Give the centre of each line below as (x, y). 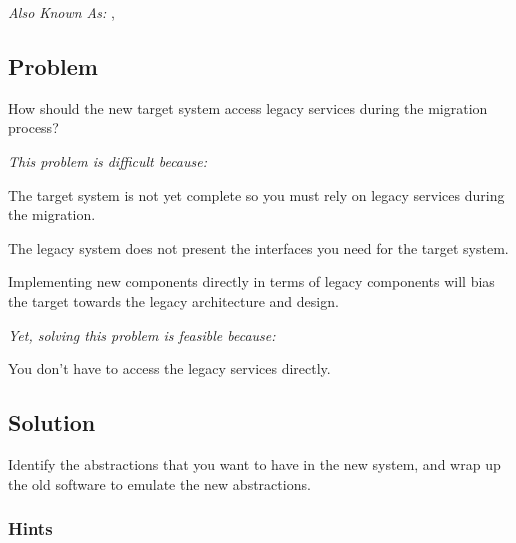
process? (33, 127)
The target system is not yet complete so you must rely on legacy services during (256, 194)
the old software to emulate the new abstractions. (159, 483)
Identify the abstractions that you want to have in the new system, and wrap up (254, 463)
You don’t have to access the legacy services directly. (169, 368)
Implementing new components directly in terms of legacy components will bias (251, 281)
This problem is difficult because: (107, 160)
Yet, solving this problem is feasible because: (142, 334)
